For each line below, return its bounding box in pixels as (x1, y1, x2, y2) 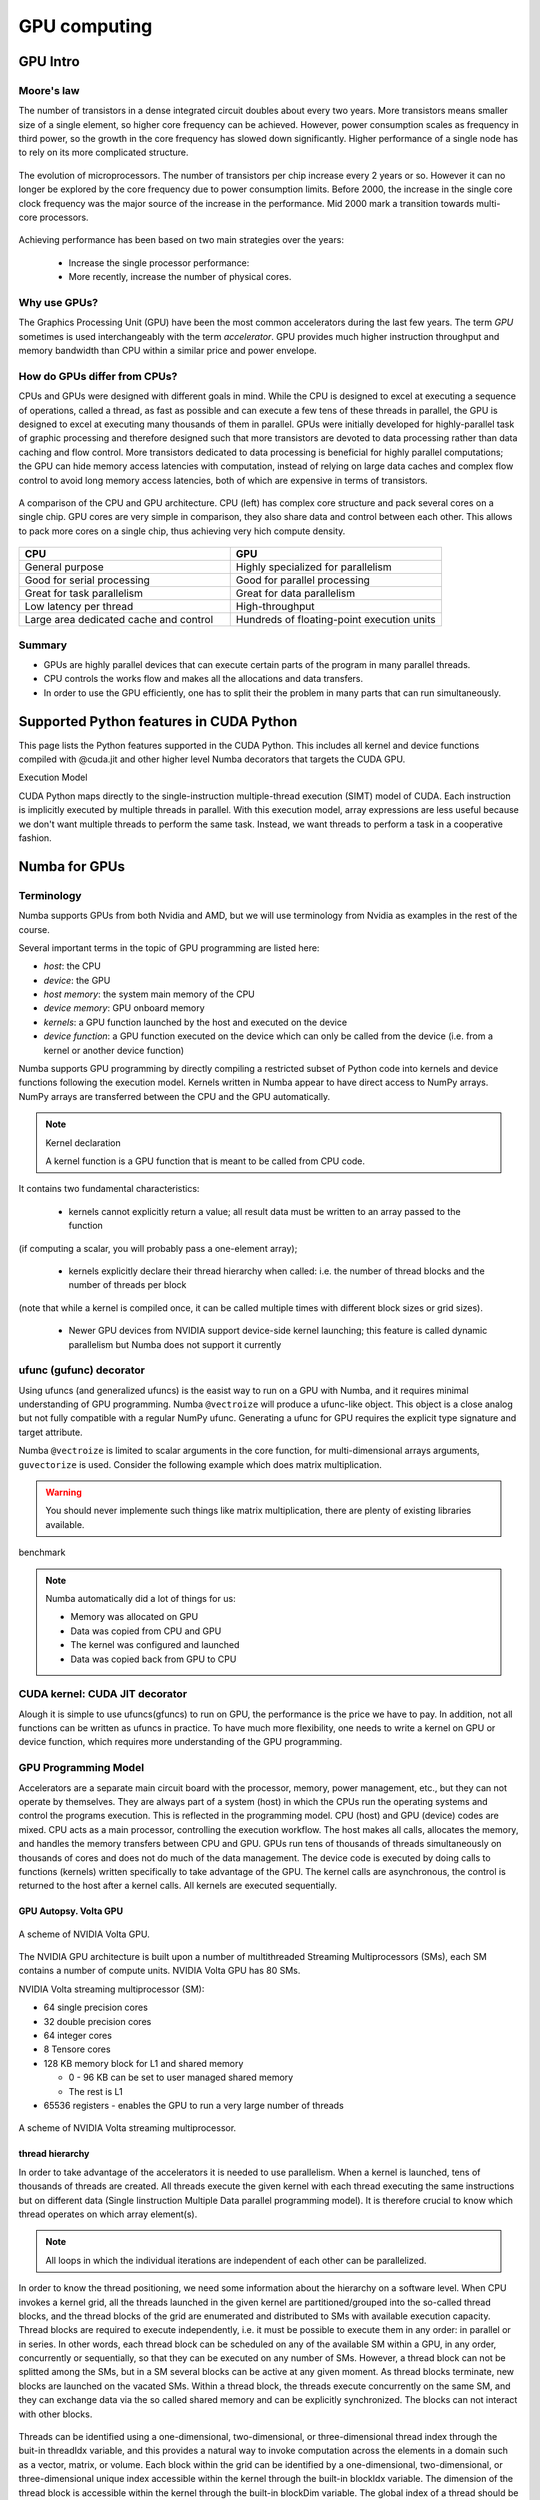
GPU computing (18, 15, 153, 37)
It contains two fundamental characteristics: (18, 1183, 200, 1195)
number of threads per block (68, 1279, 187, 1291)
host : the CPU (43, 960, 102, 972)
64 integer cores (43, 2030, 112, 2042)
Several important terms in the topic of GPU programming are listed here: (18, 941, 320, 954)
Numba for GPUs (18, 858, 125, 875)
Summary (18, 638, 68, 652)
